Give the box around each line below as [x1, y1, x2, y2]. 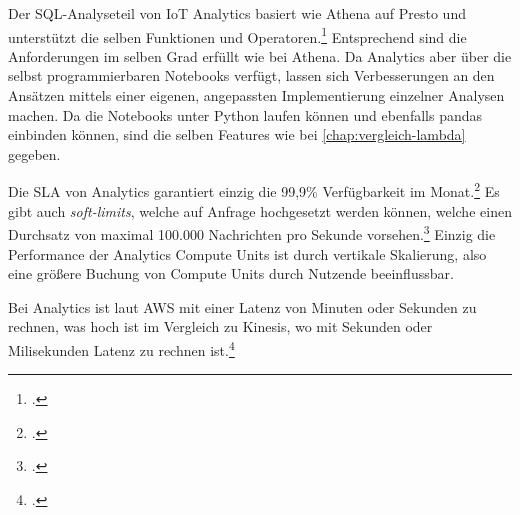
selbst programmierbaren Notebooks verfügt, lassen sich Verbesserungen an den [8, 65, 495, 86]
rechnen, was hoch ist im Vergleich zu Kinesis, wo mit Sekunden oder [8, 316, 433, 337]
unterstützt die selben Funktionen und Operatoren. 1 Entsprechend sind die [8, 23, 467, 47]
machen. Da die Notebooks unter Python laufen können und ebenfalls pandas [8, 104, 482, 125]
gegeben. [8, 143, 61, 164]
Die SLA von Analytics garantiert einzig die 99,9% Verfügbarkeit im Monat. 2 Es [8, 178, 500, 202]
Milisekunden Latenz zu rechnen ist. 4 [8, 336, 235, 360]
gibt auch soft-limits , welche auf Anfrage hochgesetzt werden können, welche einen [8, 200, 512, 221]
